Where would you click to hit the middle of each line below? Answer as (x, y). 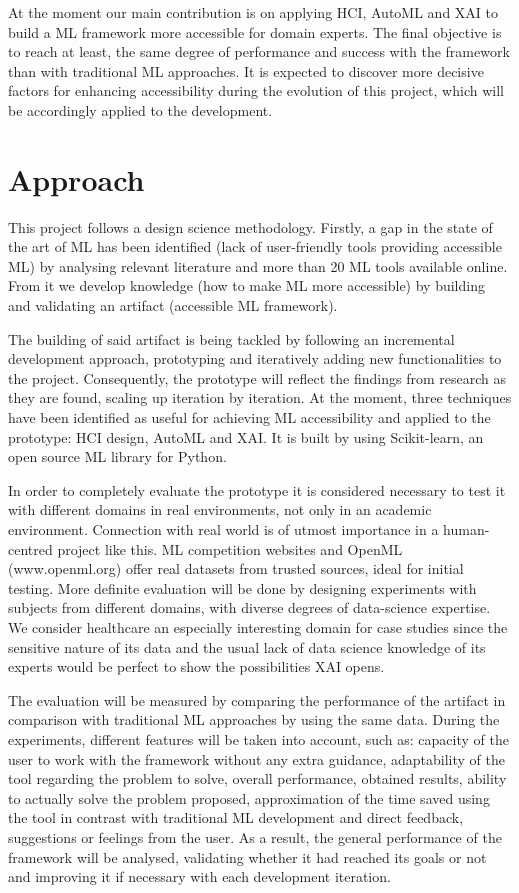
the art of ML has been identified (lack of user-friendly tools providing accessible (255, 246)
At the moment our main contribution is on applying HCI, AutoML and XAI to (253, 12)
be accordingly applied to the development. (140, 109)
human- (466, 529)
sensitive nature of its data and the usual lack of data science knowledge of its (247, 646)
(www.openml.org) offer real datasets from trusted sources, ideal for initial (236, 568)
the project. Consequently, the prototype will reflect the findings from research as (257, 377)
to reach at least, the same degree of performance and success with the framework (259, 51)
